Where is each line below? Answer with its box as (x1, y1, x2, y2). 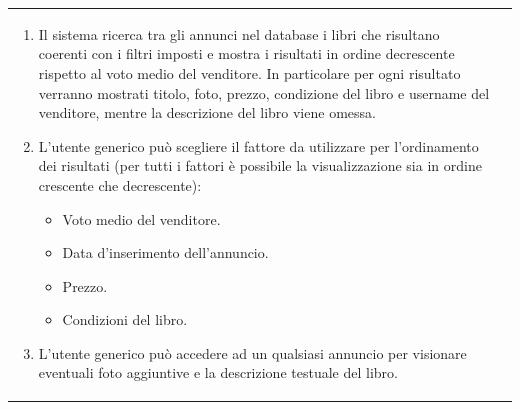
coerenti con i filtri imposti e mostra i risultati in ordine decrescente (38, 43, 455, 64)
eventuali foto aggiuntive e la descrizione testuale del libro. (38, 362, 398, 383)
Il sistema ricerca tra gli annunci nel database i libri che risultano (38, 23, 440, 44)
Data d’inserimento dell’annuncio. (62, 242, 269, 263)
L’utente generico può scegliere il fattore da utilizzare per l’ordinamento (38, 135, 479, 156)
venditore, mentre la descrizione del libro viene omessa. (38, 102, 376, 123)
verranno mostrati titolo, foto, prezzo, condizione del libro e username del (38, 82, 490, 103)
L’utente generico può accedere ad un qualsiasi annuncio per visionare (38, 342, 467, 363)
